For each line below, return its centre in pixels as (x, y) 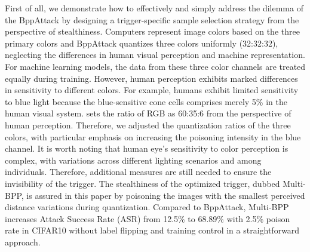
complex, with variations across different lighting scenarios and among (133, 160)
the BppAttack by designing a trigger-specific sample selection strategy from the (152, 19)
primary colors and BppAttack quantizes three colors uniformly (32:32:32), (142, 43)
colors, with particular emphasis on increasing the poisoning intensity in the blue (153, 136)
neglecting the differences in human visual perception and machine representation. (155, 55)
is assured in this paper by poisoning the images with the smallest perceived (166, 195)
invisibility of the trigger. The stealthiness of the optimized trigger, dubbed (142, 183)
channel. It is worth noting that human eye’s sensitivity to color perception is (147, 148)
